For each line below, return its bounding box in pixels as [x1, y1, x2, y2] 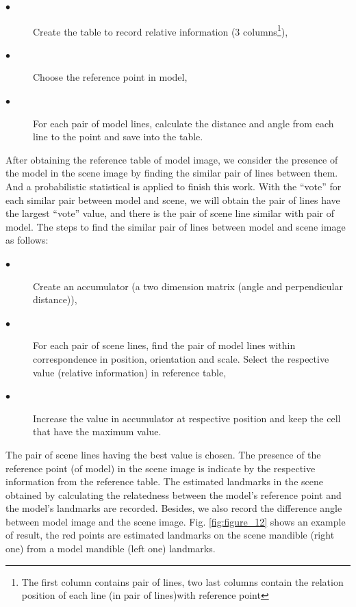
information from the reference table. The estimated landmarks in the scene [5, 474, 323, 489]
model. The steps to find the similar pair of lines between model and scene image [5, 219, 346, 233]
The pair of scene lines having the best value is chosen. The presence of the [5, 447, 321, 461]
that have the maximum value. [33, 424, 162, 439]
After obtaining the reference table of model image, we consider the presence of [5, 152, 338, 166]
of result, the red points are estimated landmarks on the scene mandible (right [5, 528, 335, 542]
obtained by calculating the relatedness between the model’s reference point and [5, 487, 342, 502]
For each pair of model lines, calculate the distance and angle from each [33, 116, 334, 130]
